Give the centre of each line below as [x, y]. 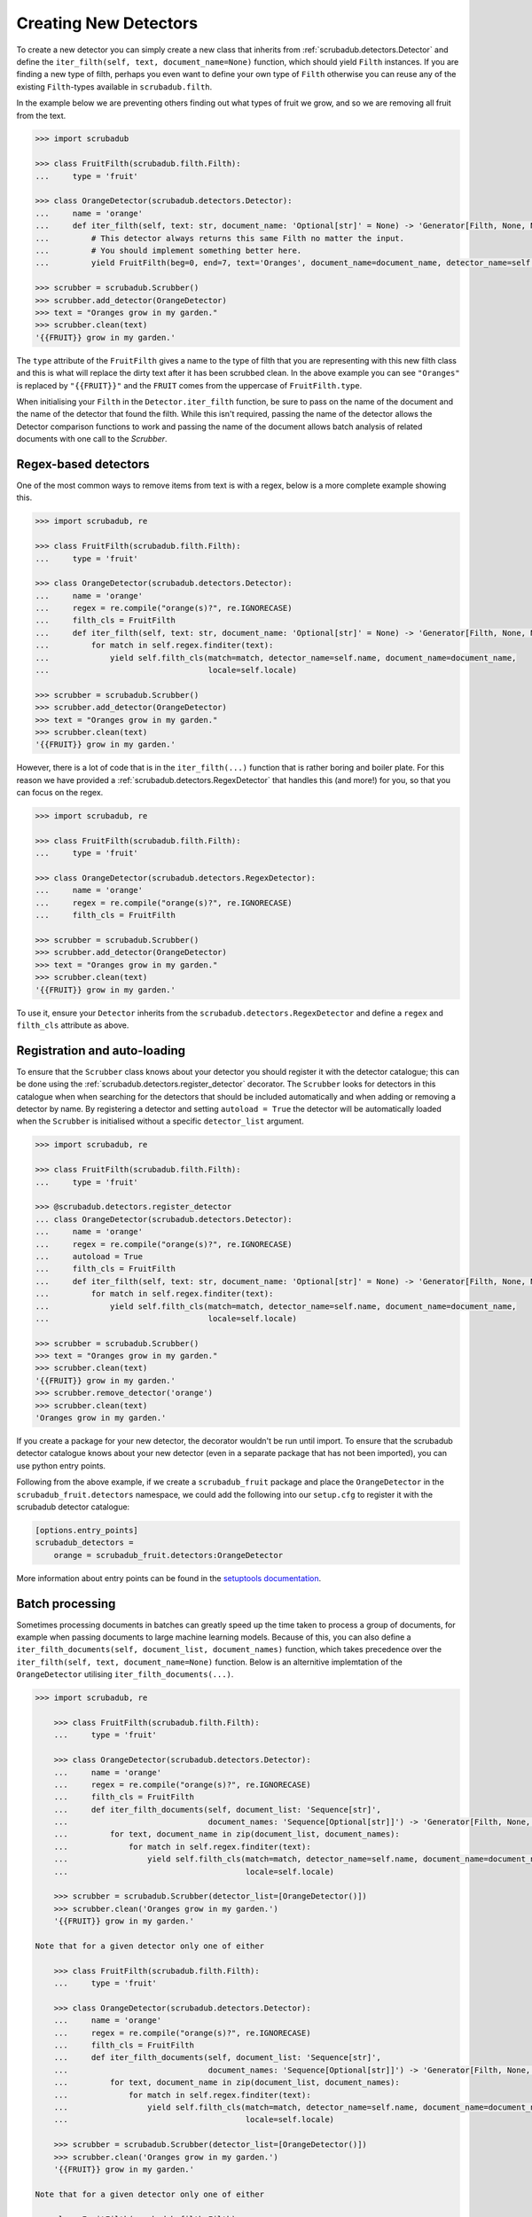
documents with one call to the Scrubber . [92, 439]
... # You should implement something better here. [168, 251]
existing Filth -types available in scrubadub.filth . [114, 86]
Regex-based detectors [83, 464]
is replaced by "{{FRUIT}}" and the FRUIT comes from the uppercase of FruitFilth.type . [189, 385]
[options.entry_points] [87, 1530]
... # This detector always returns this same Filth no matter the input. [220, 238]
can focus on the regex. [60, 793]
